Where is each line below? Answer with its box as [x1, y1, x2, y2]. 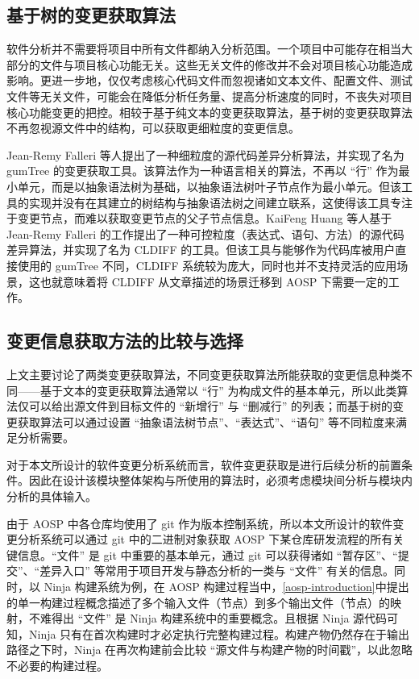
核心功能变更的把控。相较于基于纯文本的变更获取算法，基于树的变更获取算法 [6, 103, 413, 120]
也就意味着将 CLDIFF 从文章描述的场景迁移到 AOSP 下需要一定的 [39, 273, 388, 290]
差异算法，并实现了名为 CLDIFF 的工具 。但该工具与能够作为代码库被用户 [6, 241, 396, 258]
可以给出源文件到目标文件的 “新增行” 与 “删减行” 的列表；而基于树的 [28, 398, 393, 414]
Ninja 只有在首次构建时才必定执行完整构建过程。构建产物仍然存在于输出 [28, 625, 410, 642]
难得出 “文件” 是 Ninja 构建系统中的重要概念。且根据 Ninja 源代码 [39, 610, 388, 627]
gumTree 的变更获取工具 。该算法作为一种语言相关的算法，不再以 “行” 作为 [6, 162, 399, 179]
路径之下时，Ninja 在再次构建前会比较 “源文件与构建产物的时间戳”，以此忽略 [6, 641, 413, 658]
